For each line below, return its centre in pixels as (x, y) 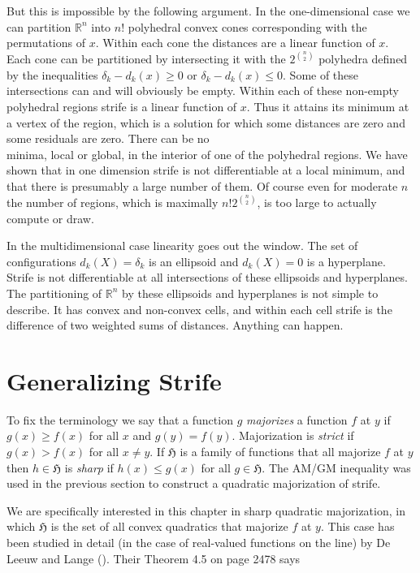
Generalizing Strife (114, 380)
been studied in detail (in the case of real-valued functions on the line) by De (199, 543)
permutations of (46, 43)
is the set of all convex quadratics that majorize (169, 526)
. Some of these (321, 74)
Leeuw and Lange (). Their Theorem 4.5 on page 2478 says (154, 558)
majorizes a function (297, 419)
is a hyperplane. (346, 261)
